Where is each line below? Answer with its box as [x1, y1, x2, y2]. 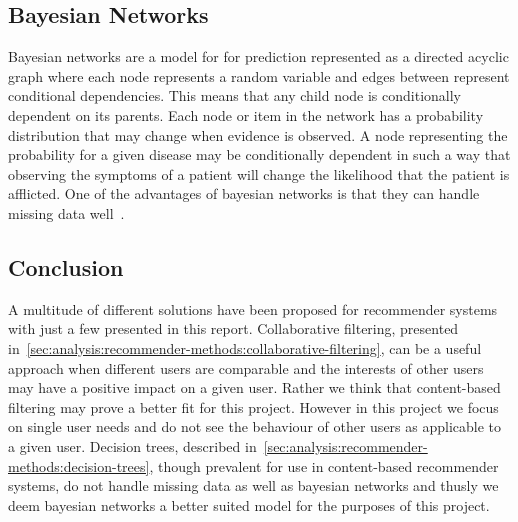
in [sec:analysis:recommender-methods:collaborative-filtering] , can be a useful [8, 337, 482, 358]
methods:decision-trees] [8, 455, 150, 476]
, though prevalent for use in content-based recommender [149, 455, 499, 476]
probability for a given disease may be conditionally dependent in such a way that [8, 144, 511, 165]
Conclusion [8, 251, 124, 282]
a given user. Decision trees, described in [8, 435, 257, 456]
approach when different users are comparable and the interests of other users [8, 357, 484, 378]
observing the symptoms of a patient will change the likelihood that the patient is [8, 163, 510, 184]
